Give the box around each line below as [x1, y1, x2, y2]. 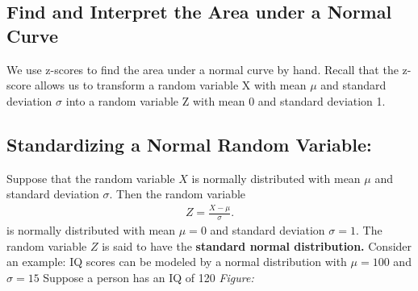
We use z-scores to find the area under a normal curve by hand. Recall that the [6, 60, 399, 77]
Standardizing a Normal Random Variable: [6, 131, 372, 156]
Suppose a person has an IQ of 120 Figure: [43, 268, 254, 285]
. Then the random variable [109, 185, 246, 202]
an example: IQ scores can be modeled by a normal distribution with [6, 253, 347, 270]
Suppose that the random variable [6, 169, 175, 186]
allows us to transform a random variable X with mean [35, 77, 307, 94]
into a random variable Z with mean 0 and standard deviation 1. [65, 92, 386, 109]
